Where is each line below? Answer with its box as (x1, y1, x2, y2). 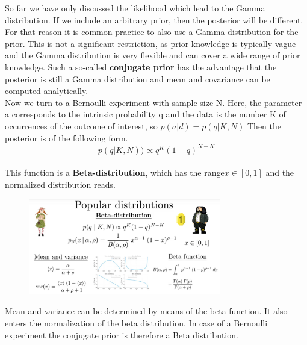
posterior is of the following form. (5, 131, 128, 144)
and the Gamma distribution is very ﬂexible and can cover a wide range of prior (5, 49, 300, 61)
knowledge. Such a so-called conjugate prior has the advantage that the (5, 60, 277, 73)
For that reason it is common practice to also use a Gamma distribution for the (5, 25, 299, 38)
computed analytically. (5, 84, 88, 97)
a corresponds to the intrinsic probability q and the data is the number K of (5, 108, 286, 120)
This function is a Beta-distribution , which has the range (5, 166, 225, 179)
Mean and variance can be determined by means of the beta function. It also (5, 305, 288, 317)
